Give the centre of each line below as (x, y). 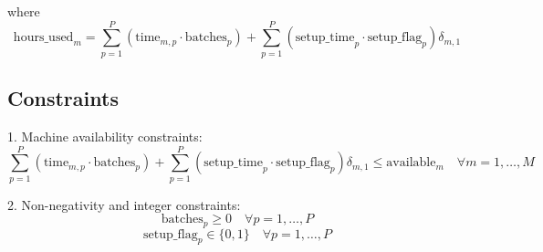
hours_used (43, 38)
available (411, 163)
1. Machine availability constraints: (105, 136)
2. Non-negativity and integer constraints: (124, 204)
